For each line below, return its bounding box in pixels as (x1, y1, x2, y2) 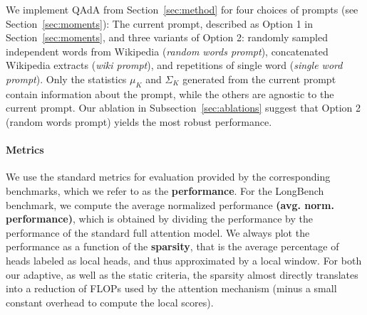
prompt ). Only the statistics (6, 71, 127, 86)
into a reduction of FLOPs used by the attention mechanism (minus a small (6, 281, 337, 296)
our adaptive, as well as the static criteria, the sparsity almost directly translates (6, 267, 358, 282)
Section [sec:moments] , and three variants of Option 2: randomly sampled (6, 30, 328, 45)
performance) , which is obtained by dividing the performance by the (6, 211, 313, 226)
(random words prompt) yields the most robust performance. (6, 114, 272, 129)
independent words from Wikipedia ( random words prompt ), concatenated (6, 43, 329, 58)
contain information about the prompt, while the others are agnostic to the (6, 86, 334, 101)
